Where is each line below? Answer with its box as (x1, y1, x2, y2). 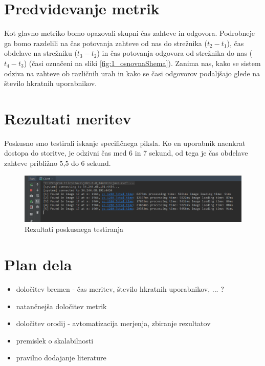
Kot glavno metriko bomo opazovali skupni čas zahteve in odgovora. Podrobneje (4, 28, 255, 38)
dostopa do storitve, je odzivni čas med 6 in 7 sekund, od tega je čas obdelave (4, 147, 248, 158)
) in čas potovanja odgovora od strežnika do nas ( (97, 48, 253, 58)
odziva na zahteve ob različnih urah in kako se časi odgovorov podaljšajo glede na (4, 68, 260, 78)
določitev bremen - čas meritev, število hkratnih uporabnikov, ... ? (16, 283, 224, 294)
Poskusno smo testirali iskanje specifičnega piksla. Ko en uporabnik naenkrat (4, 137, 246, 148)
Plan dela (4, 254, 72, 274)
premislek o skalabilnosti (16, 335, 94, 346)
